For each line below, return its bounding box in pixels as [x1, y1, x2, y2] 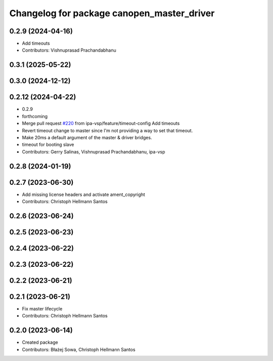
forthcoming [22, 113, 48, 119]
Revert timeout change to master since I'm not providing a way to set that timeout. [22, 127, 193, 134]
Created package [22, 339, 58, 345]
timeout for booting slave [22, 142, 74, 148]
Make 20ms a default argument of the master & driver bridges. [22, 134, 152, 140]
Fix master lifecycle [22, 306, 63, 312]
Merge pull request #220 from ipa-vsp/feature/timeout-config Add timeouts [22, 121, 180, 127]
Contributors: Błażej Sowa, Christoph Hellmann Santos [22, 346, 136, 352]
